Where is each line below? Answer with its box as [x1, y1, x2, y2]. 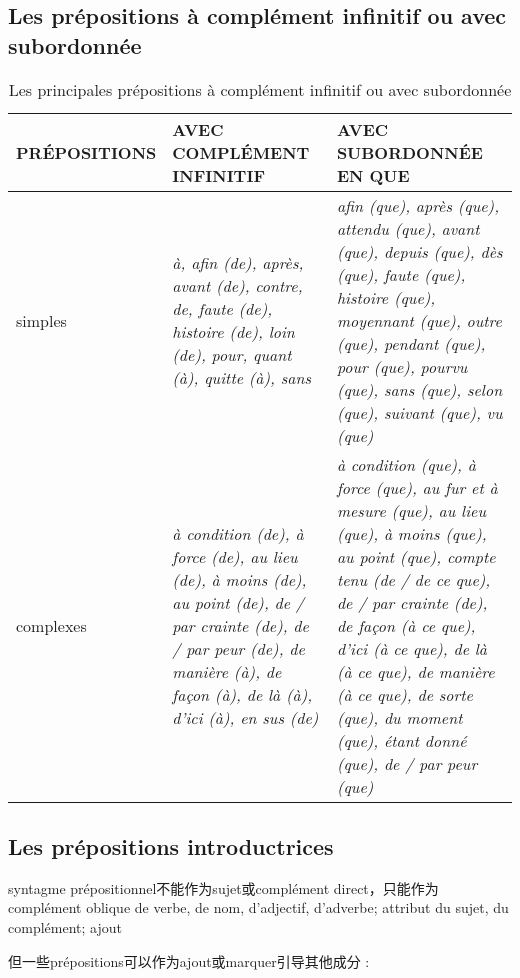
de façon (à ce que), [336, 613, 476, 637]
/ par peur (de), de [172, 636, 305, 660]
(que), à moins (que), [336, 521, 487, 545]
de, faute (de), [172, 297, 273, 321]
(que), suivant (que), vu [336, 400, 503, 424]
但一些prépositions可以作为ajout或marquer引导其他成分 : [8, 950, 370, 971]
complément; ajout [8, 916, 122, 937]
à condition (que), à [336, 452, 476, 476]
